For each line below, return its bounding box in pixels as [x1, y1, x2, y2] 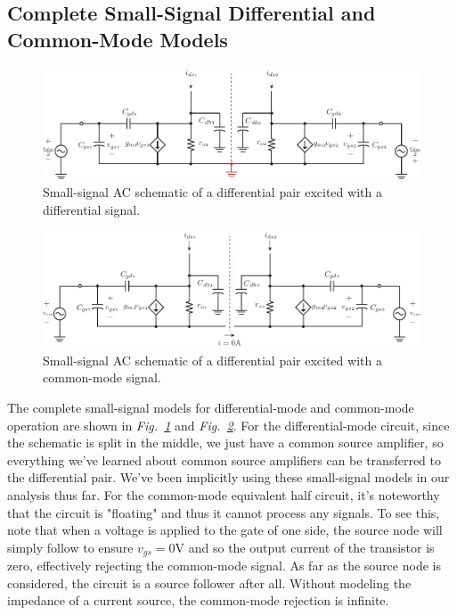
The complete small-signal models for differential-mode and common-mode [7, 398, 414, 416]
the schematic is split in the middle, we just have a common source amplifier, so [7, 433, 444, 452]
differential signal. [43, 200, 141, 218]
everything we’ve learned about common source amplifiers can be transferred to [7, 450, 441, 469]
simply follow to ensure [7, 537, 134, 556]
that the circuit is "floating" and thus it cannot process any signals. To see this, [7, 503, 440, 521]
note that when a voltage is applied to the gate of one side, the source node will [7, 521, 443, 539]
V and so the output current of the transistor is [175, 537, 435, 556]
